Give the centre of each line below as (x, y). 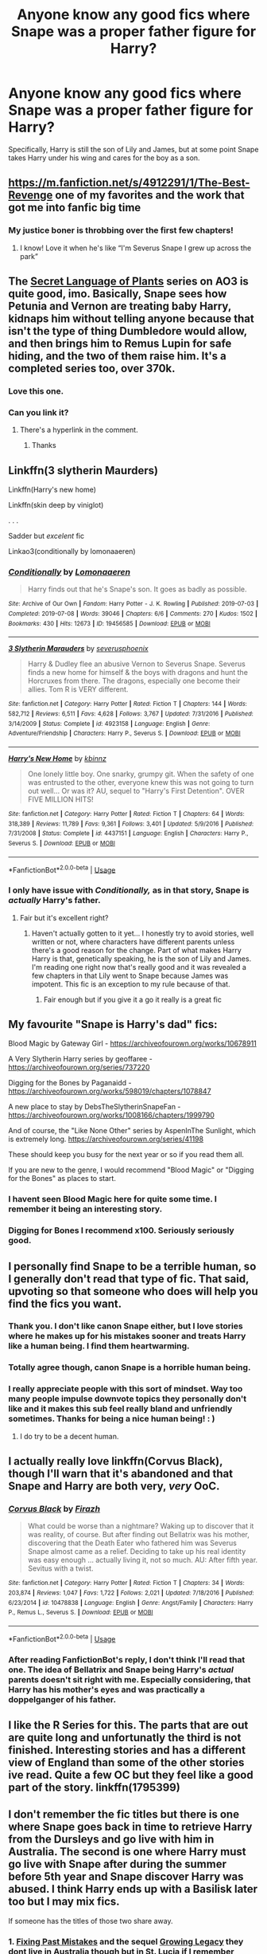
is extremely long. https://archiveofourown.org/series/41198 (106, 1139)
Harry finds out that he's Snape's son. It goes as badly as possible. (137, 589)
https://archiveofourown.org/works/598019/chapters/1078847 (110, 1091)
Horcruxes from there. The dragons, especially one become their (134, 681)
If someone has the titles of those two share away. (91, 1921)
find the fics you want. (65, 1303)
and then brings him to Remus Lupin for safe (120, 344)
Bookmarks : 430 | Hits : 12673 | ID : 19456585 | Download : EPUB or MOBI (109, 623)
